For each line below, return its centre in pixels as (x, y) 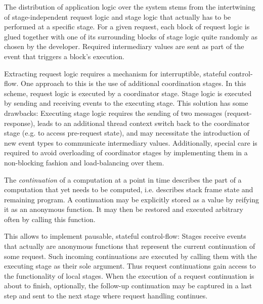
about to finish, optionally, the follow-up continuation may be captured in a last (128, 286)
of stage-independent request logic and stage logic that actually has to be (118, 16)
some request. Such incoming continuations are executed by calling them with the (131, 256)
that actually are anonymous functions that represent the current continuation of (130, 246)
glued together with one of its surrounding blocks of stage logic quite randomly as (131, 36)
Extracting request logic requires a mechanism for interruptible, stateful (115, 73)
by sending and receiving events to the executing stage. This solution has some (126, 103)
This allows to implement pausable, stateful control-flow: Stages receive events (125, 236)
